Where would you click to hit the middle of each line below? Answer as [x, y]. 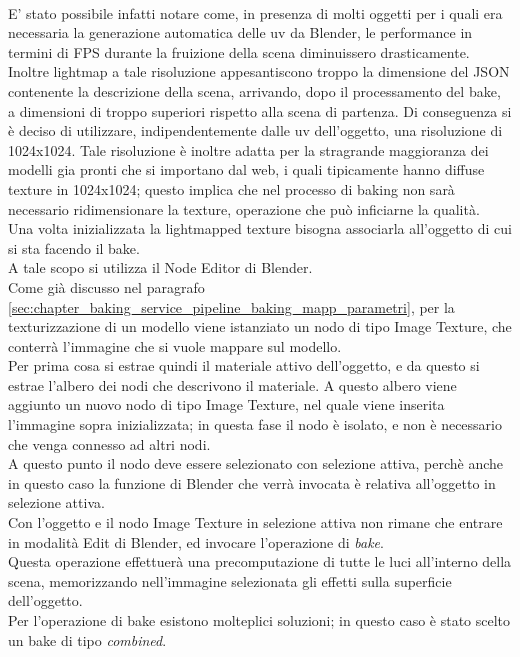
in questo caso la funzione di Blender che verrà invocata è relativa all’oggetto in [252, 482]
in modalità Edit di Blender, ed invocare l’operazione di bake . [196, 541]
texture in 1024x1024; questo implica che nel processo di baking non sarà [231, 188]
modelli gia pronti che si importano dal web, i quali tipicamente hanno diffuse [246, 169]
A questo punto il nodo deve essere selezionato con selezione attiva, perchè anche [256, 463]
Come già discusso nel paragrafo [106, 286]
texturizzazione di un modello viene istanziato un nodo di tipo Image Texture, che [260, 326]
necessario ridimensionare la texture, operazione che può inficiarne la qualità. [244, 208]
